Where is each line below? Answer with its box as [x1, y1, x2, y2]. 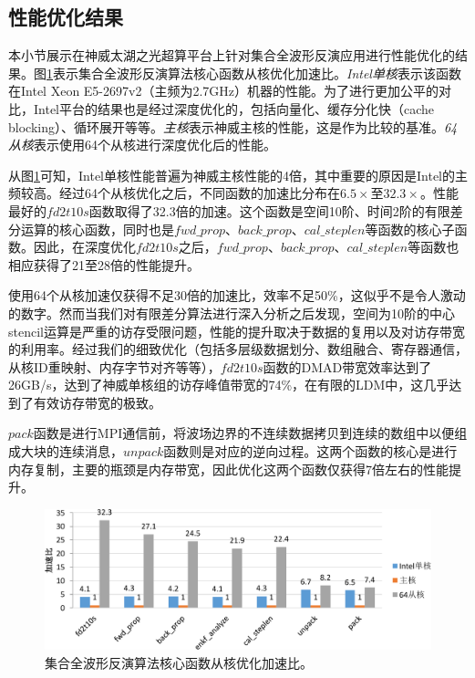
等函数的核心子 [365, 219, 455, 238]
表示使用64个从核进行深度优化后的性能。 [34, 135, 276, 154]
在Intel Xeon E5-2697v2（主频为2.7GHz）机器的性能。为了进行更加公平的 [8, 81, 439, 100]
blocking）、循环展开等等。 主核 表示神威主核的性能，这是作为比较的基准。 [8, 117, 444, 136]
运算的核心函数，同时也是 [20, 219, 174, 238]
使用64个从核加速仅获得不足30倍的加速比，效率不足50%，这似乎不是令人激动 [8, 286, 466, 305]
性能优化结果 [8, 3, 123, 31]
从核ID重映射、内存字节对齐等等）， [8, 357, 221, 376]
